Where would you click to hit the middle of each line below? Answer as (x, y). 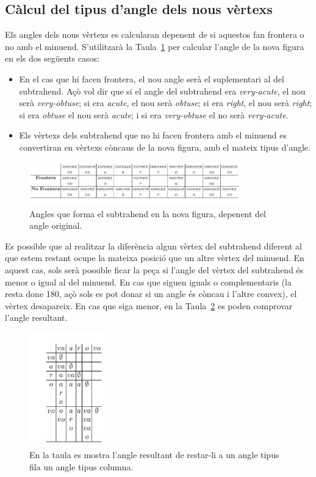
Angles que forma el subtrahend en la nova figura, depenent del (148, 213)
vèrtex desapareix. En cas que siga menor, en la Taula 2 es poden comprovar (149, 305)
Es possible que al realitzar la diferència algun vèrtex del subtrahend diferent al (153, 246)
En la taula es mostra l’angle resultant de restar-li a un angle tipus (154, 454)
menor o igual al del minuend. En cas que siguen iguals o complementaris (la (148, 282)
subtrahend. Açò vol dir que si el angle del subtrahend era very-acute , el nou (162, 91)
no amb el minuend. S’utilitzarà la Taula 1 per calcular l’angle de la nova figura (155, 46)
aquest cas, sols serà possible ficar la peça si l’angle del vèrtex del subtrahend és (154, 269)
